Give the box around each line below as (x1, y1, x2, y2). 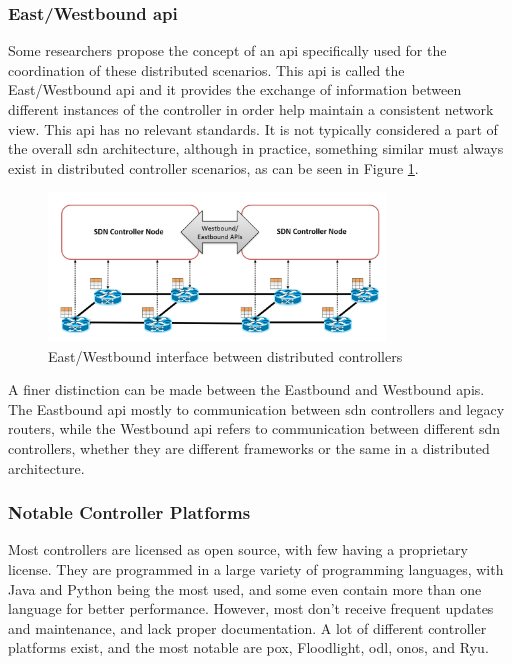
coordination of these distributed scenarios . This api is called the (8, 59, 405, 80)
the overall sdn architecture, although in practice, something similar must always (8, 138, 504, 159)
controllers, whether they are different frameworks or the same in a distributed (8, 438, 490, 459)
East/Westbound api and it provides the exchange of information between (8, 79, 462, 100)
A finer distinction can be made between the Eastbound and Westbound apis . (8, 379, 485, 400)
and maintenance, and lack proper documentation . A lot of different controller (8, 617, 487, 638)
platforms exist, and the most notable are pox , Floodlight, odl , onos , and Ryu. (8, 637, 489, 658)
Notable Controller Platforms (8, 500, 251, 525)
